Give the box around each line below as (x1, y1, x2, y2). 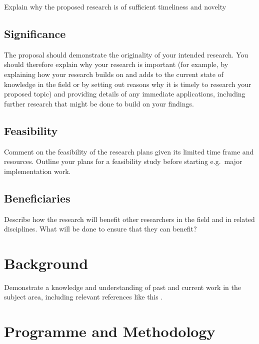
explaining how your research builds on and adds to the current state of (4, 68, 223, 79)
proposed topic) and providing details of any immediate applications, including (4, 88, 245, 99)
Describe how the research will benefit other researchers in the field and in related (4, 213, 255, 224)
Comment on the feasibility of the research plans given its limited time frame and (4, 146, 254, 156)
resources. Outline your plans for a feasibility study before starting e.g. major (4, 156, 242, 166)
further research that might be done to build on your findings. (4, 98, 194, 108)
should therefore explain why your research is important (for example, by (4, 59, 228, 69)
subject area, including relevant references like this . (4, 291, 163, 302)
